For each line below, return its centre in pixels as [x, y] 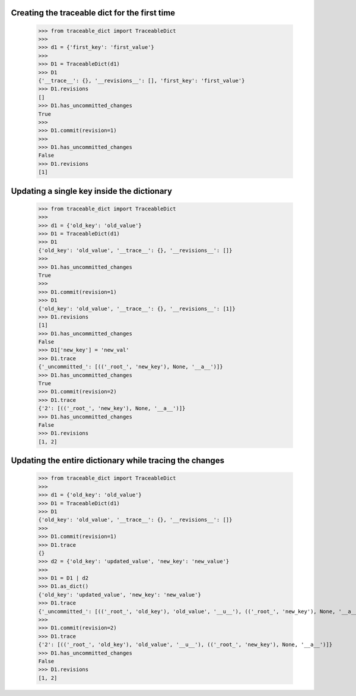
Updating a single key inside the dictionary [91, 191]
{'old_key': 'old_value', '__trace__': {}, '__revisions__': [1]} [137, 308]
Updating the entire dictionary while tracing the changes [118, 461]
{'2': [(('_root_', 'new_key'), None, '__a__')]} [112, 408]
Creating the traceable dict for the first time [93, 13]
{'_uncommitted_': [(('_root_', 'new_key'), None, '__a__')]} [131, 367]
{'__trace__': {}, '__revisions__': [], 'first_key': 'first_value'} [142, 81]
